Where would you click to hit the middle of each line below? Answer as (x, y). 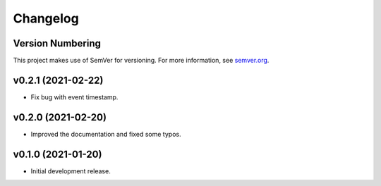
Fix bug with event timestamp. (74, 97)
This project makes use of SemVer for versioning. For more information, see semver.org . (141, 61)
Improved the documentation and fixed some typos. (106, 134)
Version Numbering (57, 43)
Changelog (46, 18)
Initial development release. (71, 171)
